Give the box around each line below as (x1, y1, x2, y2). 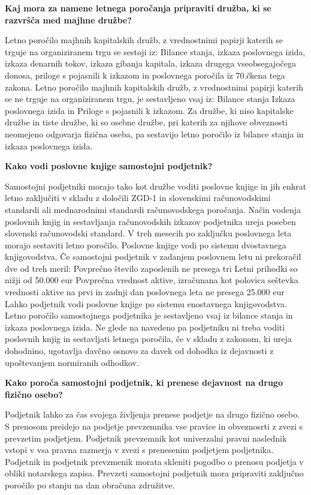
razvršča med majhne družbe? (5, 13, 132, 26)
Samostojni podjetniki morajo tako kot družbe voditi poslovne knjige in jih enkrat (5, 179, 307, 192)
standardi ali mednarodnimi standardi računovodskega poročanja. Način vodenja (5, 203, 301, 215)
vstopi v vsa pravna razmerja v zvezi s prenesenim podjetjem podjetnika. (5, 443, 274, 456)
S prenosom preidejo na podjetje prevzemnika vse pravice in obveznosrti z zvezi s (5, 420, 303, 432)
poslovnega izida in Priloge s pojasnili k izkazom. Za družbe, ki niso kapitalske (5, 104, 294, 116)
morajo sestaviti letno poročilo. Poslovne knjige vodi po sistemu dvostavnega (5, 238, 286, 251)
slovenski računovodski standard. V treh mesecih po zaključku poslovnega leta (5, 227, 292, 239)
